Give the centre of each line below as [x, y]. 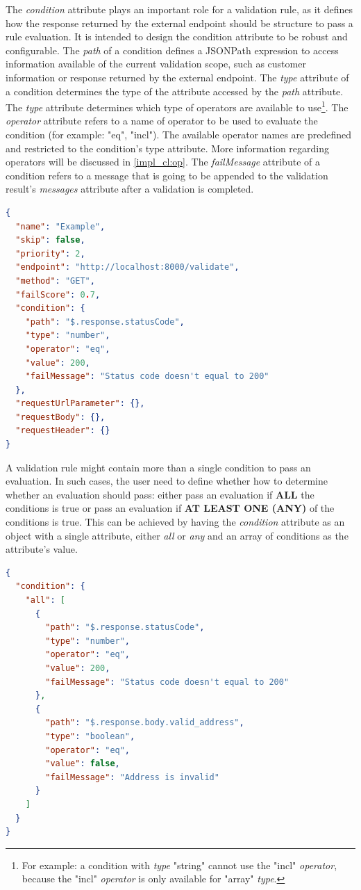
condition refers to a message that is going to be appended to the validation [167, 175]
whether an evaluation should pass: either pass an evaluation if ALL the [160, 494]
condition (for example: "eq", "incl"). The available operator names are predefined [179, 134]
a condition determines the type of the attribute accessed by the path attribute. [175, 91]
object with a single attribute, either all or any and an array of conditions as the [177, 535]
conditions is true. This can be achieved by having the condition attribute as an [175, 522]
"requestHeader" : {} [63, 431]
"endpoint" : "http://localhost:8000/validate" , [127, 267]
